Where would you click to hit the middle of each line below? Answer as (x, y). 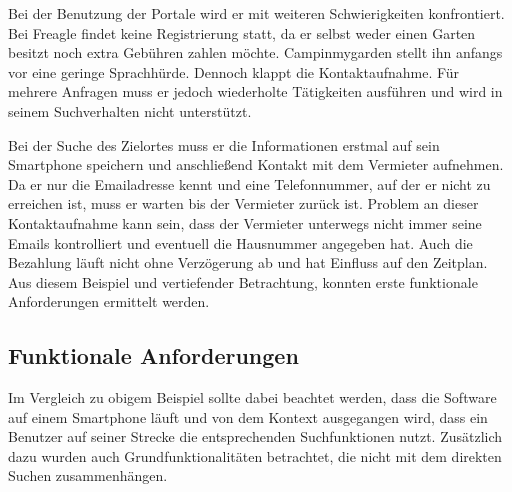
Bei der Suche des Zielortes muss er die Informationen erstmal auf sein (224, 144)
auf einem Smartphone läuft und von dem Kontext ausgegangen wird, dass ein (248, 416)
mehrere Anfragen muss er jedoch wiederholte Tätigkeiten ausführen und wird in (255, 91)
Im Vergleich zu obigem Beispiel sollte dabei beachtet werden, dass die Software (252, 397)
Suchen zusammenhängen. (88, 475)
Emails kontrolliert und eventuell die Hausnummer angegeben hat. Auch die (240, 242)
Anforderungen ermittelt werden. (109, 301)
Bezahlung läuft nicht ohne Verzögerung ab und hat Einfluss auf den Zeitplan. (248, 262)
